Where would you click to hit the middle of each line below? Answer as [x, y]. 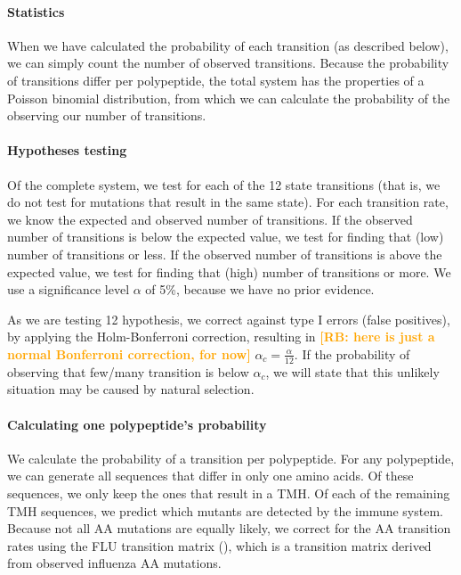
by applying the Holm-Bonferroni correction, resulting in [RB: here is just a [221, 337]
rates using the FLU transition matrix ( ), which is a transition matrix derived [219, 545]
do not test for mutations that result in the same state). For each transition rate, [228, 202]
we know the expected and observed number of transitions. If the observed [210, 219]
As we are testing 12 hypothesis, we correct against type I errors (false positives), [229, 319]
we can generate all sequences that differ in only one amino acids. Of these [210, 476]
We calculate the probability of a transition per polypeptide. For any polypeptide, [231, 458]
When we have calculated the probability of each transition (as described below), [228, 45]
